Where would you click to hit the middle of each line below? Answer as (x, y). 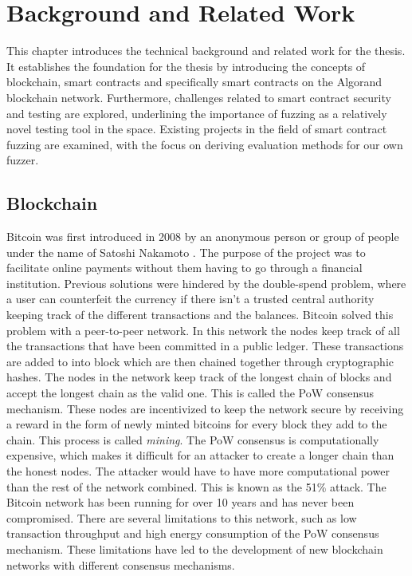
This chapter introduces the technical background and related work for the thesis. (206, 51)
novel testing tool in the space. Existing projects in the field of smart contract (197, 129)
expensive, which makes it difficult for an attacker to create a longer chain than (200, 455)
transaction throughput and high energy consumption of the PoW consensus (193, 533)
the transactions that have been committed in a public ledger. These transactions (205, 346)
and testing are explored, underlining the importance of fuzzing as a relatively (197, 113)
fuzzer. (23, 160)
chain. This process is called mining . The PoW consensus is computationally (193, 439)
